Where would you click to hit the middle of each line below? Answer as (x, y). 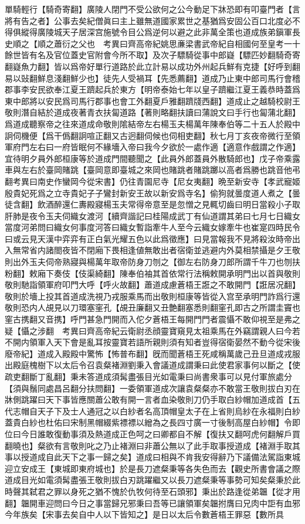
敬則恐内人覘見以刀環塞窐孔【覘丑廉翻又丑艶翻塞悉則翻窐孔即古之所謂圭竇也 (152, 307)
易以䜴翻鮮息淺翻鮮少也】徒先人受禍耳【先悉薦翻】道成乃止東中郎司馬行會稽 (152, 78)
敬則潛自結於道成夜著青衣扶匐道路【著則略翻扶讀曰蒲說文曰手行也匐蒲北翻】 (152, 112)
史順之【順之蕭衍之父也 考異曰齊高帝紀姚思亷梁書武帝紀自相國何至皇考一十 (152, 43)
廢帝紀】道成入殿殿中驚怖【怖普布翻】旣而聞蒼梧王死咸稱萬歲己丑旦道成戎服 (152, 353)
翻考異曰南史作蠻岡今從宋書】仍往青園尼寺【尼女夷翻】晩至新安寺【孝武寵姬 (152, 181)
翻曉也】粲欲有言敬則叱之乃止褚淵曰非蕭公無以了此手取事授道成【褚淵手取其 (152, 445)
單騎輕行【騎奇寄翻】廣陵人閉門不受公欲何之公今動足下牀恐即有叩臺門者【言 (152, 9)
